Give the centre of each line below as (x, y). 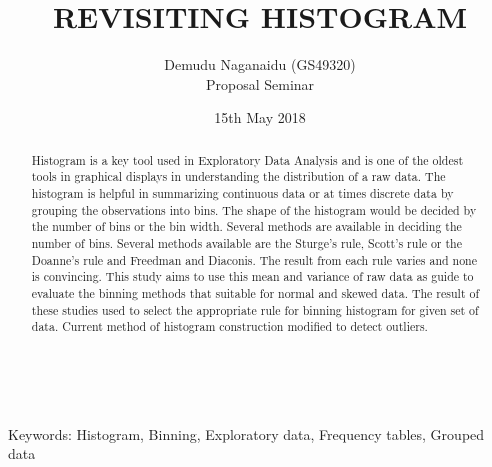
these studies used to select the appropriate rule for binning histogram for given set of (255, 309)
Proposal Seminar (260, 83)
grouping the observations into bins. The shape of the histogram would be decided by (254, 209)
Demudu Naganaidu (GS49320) (260, 64)
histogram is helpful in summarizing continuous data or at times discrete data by (242, 193)
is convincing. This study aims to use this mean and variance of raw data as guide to (252, 276)
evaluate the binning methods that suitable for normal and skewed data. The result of (255, 292)
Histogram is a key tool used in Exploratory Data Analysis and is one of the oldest (247, 159)
